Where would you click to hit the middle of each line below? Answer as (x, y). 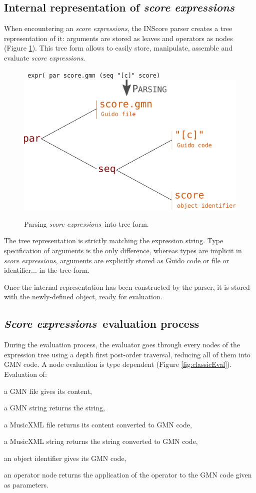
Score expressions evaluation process (101, 324)
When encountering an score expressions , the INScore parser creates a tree (118, 28)
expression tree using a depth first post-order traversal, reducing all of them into (127, 354)
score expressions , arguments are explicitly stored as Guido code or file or (117, 260)
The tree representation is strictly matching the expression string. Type (114, 240)
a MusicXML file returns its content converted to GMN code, (98, 424)
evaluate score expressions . (45, 57)
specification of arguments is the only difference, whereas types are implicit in (123, 250)
